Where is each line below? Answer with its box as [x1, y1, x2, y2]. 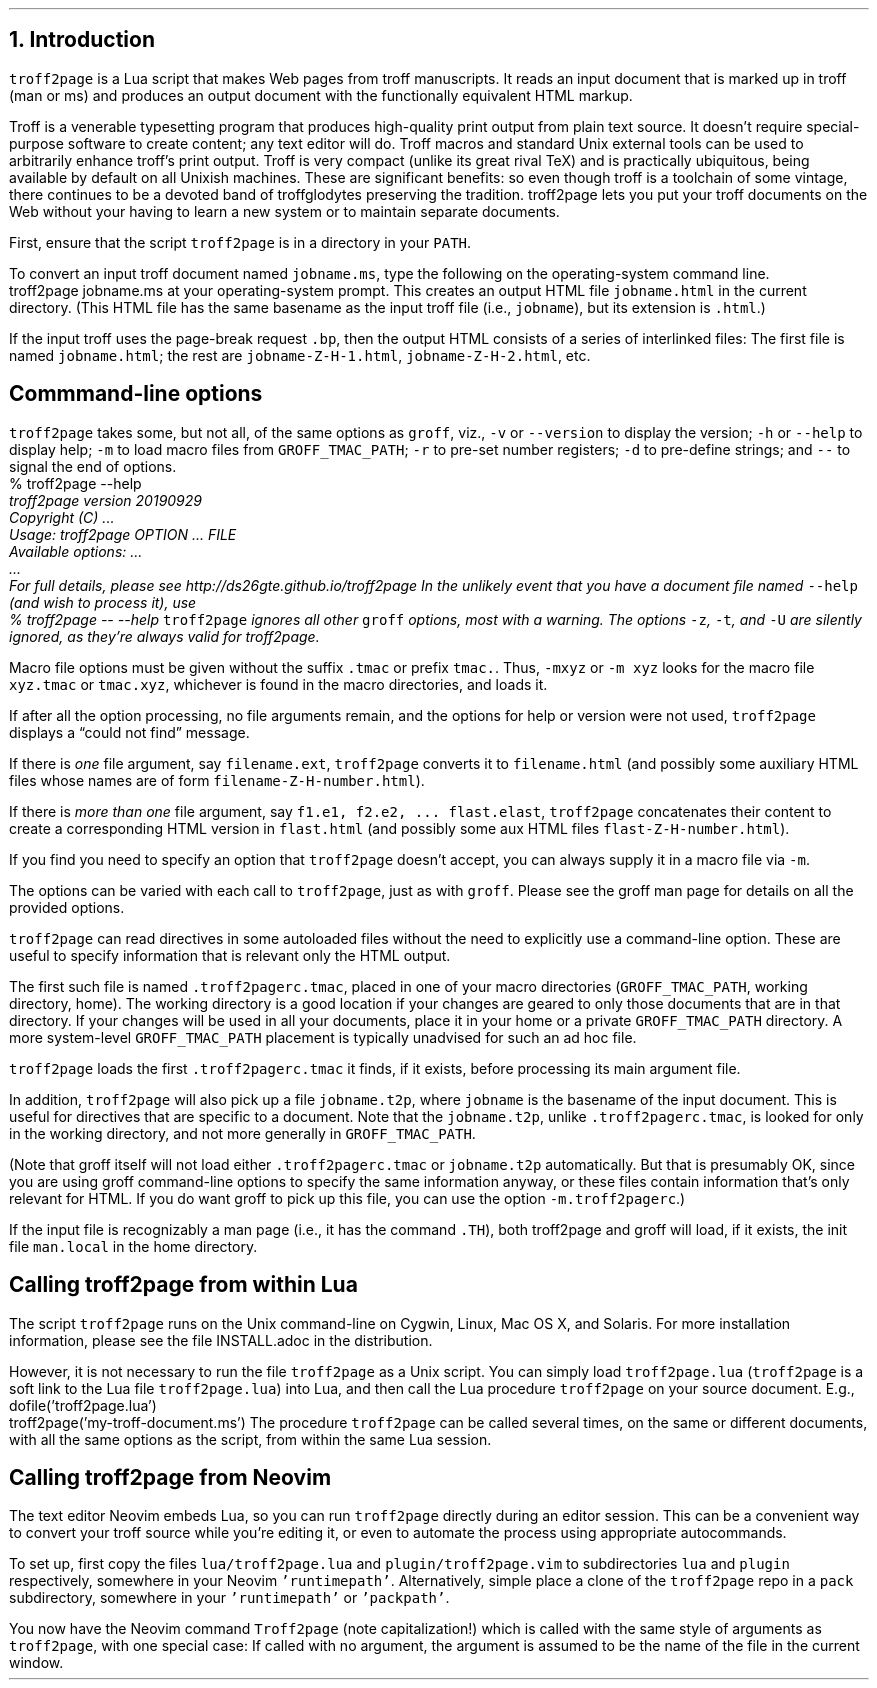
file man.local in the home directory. [9, 1237, 258, 1255]
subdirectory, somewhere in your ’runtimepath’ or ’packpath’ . [9, 1589, 450, 1607]
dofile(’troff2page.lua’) [9, 1396, 157, 1414]
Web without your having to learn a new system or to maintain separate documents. [9, 202, 560, 220]
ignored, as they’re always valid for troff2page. [9, 627, 320, 645]
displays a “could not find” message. [9, 723, 250, 741]
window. [9, 1654, 64, 1672]
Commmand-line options [9, 381, 263, 407]
